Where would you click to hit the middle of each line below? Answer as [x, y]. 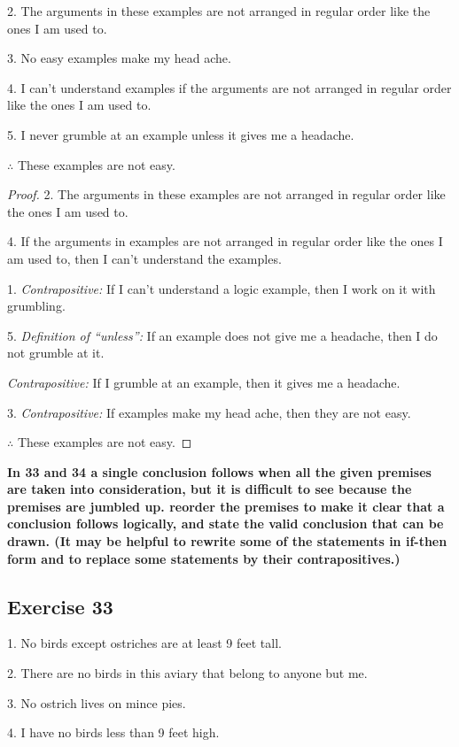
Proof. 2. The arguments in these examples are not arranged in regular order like [226, 194]
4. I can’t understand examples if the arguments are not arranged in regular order [229, 87]
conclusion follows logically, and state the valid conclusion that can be [226, 524]
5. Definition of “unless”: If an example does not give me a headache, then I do [222, 335]
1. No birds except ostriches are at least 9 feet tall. [144, 643]
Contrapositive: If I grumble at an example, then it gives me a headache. [204, 382]
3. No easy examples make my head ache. [119, 58]
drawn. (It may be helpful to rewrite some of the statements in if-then [227, 541]
